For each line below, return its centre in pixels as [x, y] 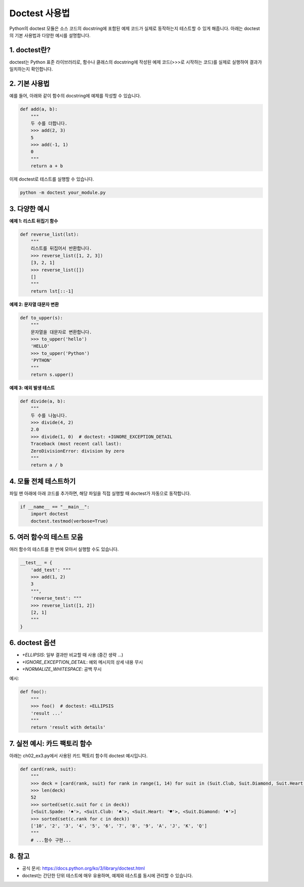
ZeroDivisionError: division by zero [78, 451]
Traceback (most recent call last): [76, 444]
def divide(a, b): [43, 401]
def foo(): [33, 692]
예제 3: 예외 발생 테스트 [32, 388]
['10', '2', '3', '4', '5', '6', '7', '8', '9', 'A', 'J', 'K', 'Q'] [119, 826]
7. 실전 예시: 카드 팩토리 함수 [51, 743]
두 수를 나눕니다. [49, 415]
